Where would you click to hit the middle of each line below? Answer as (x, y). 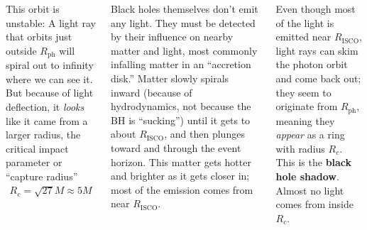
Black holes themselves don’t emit (185, 9)
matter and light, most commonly (184, 50)
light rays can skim (317, 50)
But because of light (50, 93)
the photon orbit (312, 64)
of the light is (305, 22)
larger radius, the (43, 135)
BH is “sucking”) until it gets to (181, 120)
